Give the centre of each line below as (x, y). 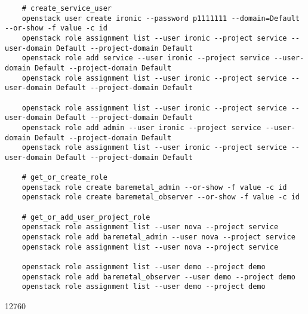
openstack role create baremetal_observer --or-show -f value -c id (161, 197)
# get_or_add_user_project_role (86, 217)
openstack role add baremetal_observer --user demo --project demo (158, 277)
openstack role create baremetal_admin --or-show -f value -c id (154, 187)
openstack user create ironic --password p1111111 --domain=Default (161, 18)
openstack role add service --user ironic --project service (146, 58)
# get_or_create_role (64, 178)
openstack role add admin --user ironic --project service (141, 127)
